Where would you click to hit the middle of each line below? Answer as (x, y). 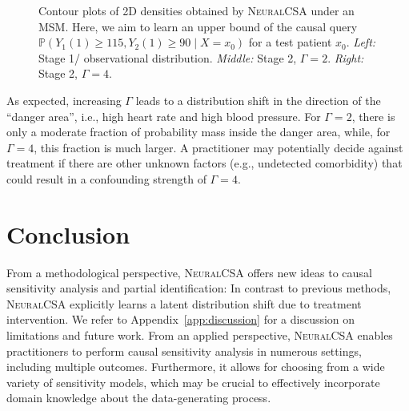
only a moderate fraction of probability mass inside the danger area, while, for (198, 132)
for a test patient (290, 42)
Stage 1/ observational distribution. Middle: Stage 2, (168, 57)
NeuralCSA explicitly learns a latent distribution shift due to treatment (184, 303)
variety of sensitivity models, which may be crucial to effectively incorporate (193, 382)
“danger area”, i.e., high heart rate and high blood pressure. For (164, 116)
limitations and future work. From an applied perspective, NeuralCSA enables (200, 335)
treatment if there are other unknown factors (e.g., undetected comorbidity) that (204, 163)
